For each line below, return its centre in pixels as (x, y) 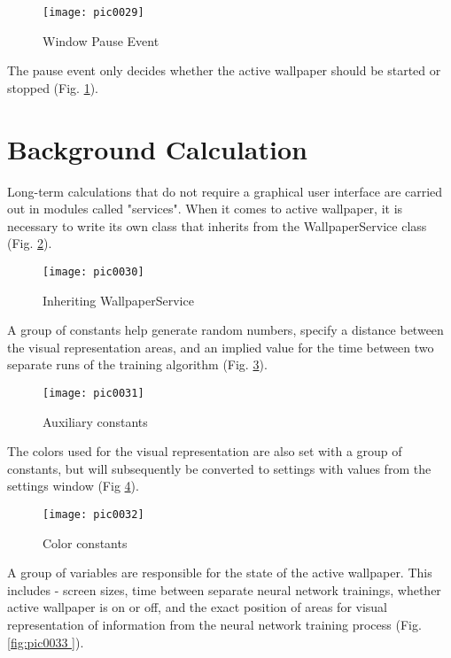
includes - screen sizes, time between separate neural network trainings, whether (224, 589)
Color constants (85, 542)
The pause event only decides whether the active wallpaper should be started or (224, 70)
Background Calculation (157, 148)
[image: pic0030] (93, 271)
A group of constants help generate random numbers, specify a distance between (225, 330)
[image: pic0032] (93, 515)
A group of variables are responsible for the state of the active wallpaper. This (220, 573)
